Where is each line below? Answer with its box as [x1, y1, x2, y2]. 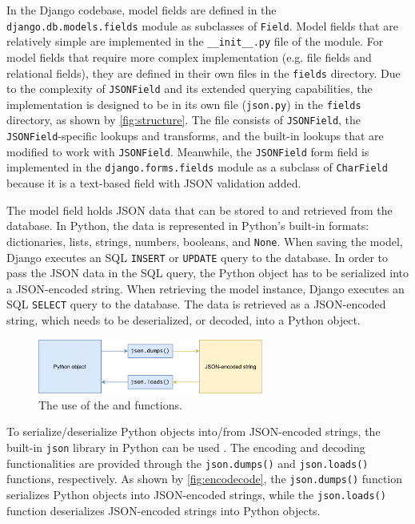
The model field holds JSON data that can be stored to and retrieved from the [6, 201, 393, 218]
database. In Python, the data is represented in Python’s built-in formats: [6, 217, 369, 234]
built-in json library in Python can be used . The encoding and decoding [6, 438, 365, 455]
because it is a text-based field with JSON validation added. [6, 175, 301, 191]
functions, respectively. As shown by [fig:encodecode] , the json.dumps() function [6, 470, 403, 487]
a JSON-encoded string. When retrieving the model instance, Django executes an [6, 280, 405, 296]
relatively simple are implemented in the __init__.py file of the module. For [6, 33, 384, 50]
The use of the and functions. [38, 396, 182, 413]
